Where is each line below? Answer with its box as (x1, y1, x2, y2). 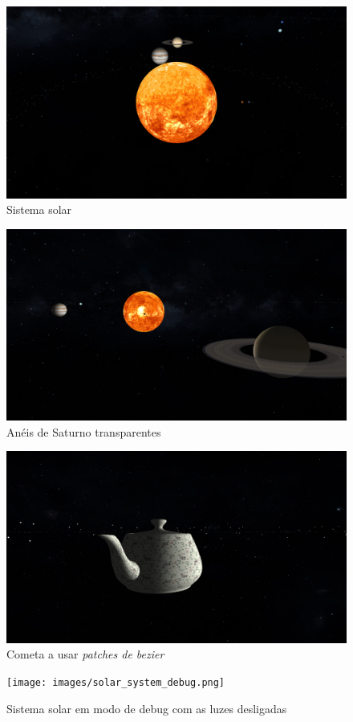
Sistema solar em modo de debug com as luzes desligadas (6, 699, 287, 716)
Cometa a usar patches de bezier (6, 646, 164, 663)
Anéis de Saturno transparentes (6, 423, 161, 440)
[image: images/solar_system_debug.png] (6, 677, 225, 689)
